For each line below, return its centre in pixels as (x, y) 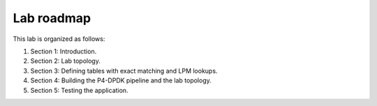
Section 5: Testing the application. (79, 90)
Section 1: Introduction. (64, 51)
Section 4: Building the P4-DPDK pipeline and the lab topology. (121, 80)
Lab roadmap (52, 18)
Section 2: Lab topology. (65, 61)
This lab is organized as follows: (59, 39)
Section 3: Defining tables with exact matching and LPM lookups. (124, 71)
